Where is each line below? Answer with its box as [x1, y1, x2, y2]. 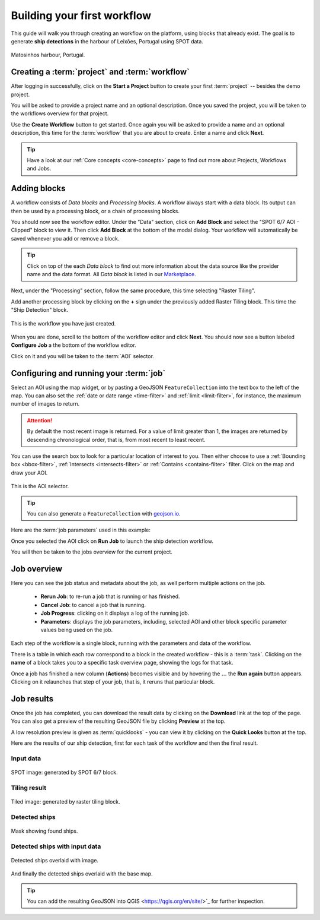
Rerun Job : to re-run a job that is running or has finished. [40, 593, 180, 600]
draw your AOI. [11, 469, 48, 476]
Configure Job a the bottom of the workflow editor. [11, 342, 136, 349]
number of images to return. [11, 400, 80, 407]
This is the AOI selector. [11, 483, 69, 490]
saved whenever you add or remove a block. [11, 235, 120, 242]
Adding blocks [11, 184, 66, 194]
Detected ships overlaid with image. [11, 856, 99, 864]
